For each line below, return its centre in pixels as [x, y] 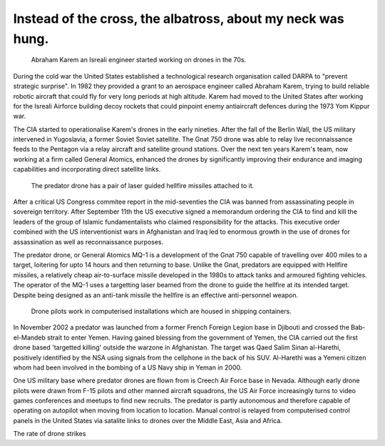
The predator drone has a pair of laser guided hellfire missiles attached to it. [143, 185]
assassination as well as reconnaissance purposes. [88, 242]
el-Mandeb [30, 337]
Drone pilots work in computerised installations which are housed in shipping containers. [161, 311]
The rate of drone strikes [50, 434]
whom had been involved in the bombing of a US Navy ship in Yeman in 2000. [128, 367]
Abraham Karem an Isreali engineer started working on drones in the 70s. [139, 60]
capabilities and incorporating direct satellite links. [87, 169]
